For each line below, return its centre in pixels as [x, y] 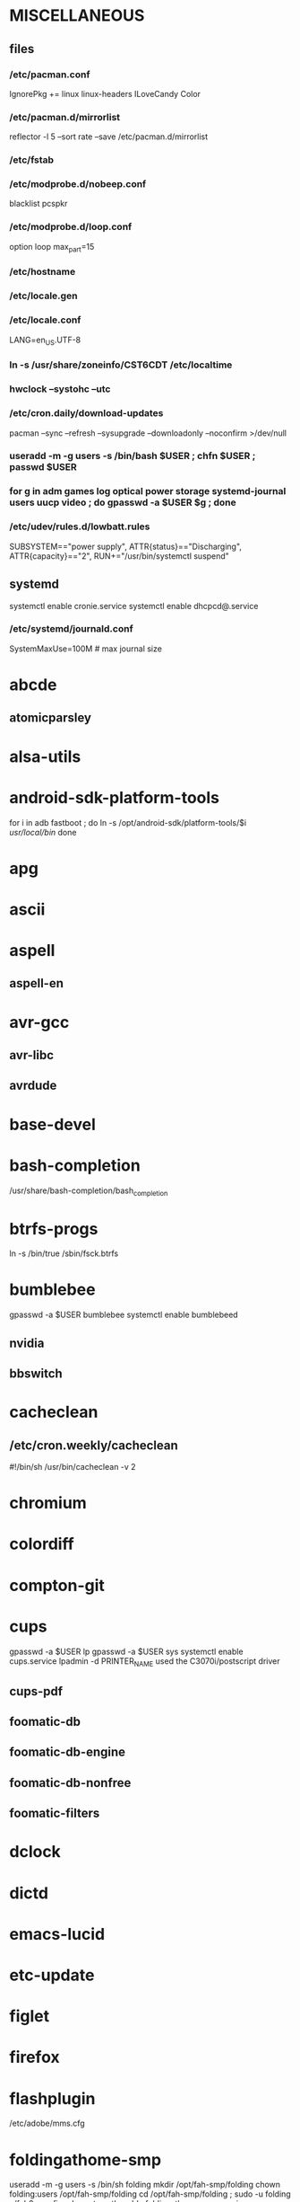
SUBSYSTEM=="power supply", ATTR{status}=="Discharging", [125, 546]
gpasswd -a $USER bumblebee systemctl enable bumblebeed [124, 1315]
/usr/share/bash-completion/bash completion [89, 1191]
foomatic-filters [55, 1813]
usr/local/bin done [43, 832]
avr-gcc [39, 1022]
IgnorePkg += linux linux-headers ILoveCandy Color [105, 93]
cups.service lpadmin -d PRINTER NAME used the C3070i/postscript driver [145, 1662]
